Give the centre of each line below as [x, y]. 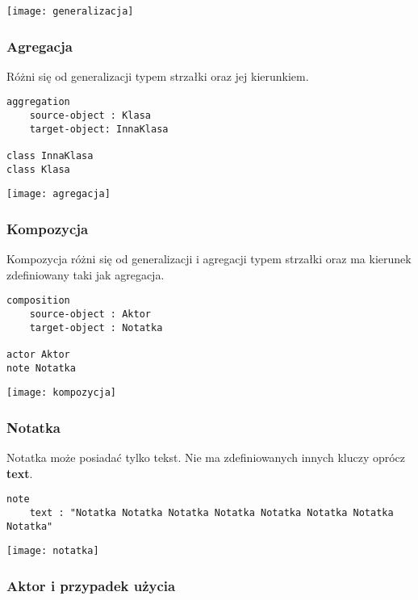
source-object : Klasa [90, 116]
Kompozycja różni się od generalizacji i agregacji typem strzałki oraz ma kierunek [209, 259]
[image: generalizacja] [70, 11]
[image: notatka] [53, 551]
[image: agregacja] [59, 194]
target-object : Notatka [96, 327]
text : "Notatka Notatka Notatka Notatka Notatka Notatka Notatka [211, 513]
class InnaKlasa [50, 156]
